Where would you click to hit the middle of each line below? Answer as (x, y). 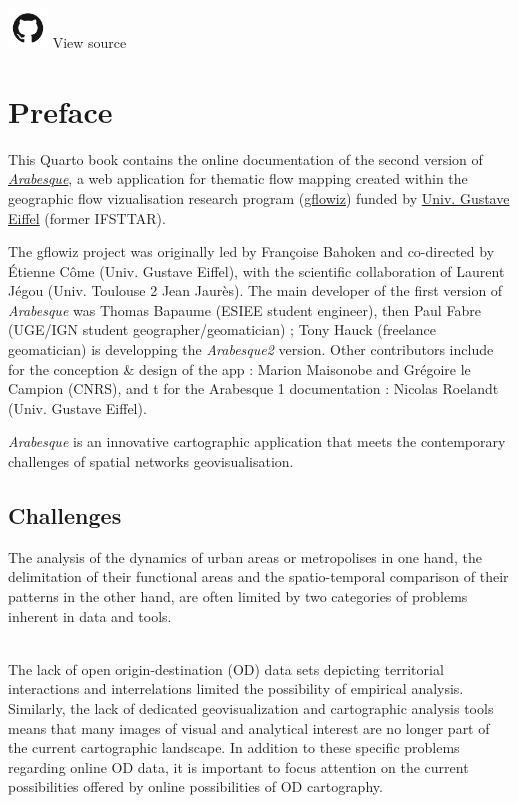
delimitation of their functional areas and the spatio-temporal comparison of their (258, 576)
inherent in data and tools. (90, 615)
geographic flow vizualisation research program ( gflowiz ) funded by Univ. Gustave (259, 197)
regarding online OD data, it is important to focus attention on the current (238, 766)
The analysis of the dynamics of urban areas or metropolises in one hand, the (245, 556)
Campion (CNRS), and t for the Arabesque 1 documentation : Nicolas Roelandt (253, 388)
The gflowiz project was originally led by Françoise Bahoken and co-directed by (251, 251)
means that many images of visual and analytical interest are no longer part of (249, 727)
